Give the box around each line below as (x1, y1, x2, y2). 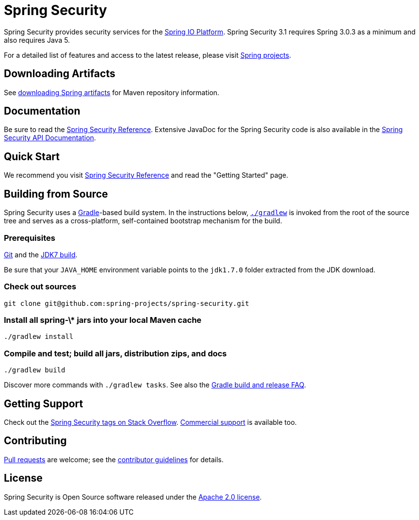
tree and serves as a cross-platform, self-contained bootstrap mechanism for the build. (4, 217, 282, 225)
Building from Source (4, 187, 108, 200)
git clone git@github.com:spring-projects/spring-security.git (4, 299, 249, 307)
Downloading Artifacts (4, 67, 115, 80)
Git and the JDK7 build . (4, 250, 78, 259)
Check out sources (4, 282, 77, 292)
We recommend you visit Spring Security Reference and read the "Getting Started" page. (4, 171, 289, 180)
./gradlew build (4, 366, 65, 374)
